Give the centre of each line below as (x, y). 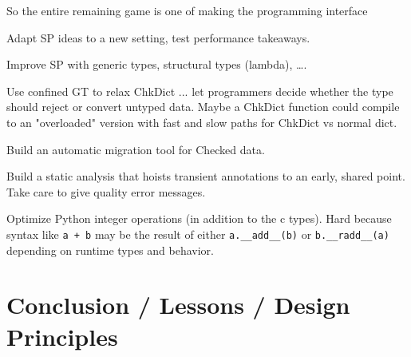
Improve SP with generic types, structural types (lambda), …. (157, 64)
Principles (62, 336)
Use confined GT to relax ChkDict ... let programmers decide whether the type (200, 91)
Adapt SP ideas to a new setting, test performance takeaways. (158, 37)
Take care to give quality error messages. (106, 191)
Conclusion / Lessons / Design (178, 305)
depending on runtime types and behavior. (110, 250)
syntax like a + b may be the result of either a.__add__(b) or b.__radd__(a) (198, 234)
